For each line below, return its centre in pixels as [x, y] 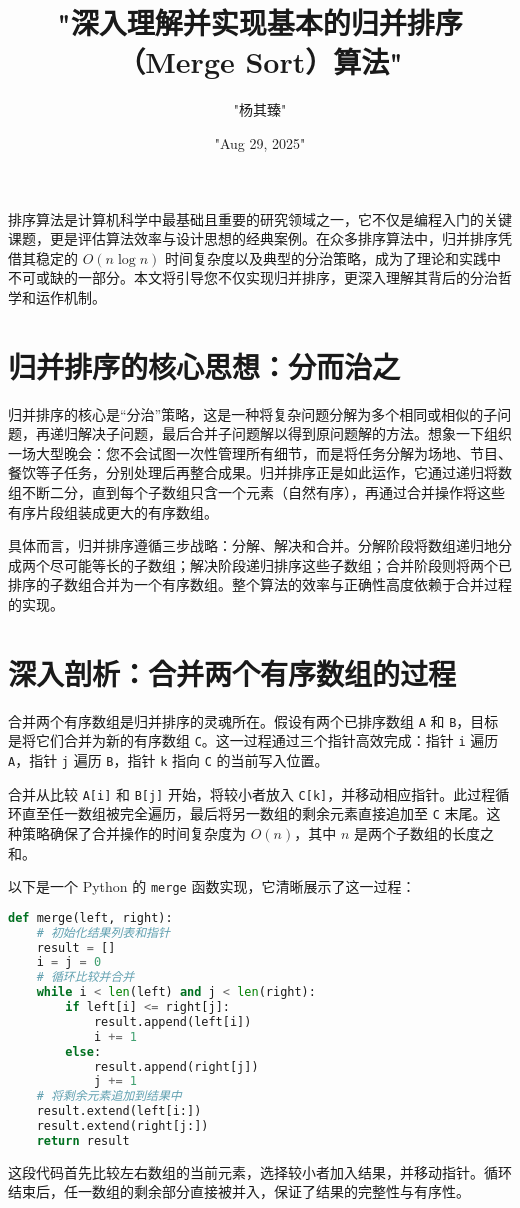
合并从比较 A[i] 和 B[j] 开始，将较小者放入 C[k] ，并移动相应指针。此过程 [252, 793]
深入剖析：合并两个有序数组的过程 [232, 672]
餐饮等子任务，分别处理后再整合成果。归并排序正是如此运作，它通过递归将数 [260, 472]
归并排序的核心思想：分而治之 [204, 365]
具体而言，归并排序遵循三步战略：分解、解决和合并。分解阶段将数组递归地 [253, 545]
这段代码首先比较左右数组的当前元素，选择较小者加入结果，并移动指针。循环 [260, 1171]
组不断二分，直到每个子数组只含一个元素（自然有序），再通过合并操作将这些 [256, 491]
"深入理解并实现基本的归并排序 [260, 22]
